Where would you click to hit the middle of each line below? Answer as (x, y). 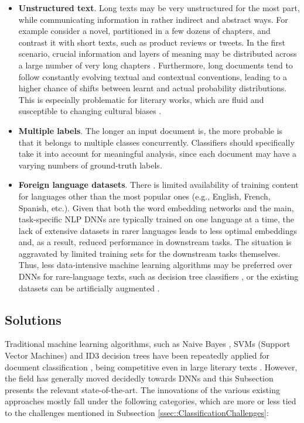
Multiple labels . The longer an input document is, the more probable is (151, 130)
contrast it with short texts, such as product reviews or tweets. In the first (152, 42)
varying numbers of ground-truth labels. (90, 165)
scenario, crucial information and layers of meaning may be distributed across (158, 54)
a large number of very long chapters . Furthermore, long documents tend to (156, 65)
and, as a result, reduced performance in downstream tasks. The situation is (155, 242)
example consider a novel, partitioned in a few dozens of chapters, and (144, 31)
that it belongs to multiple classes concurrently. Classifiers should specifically (156, 142)
